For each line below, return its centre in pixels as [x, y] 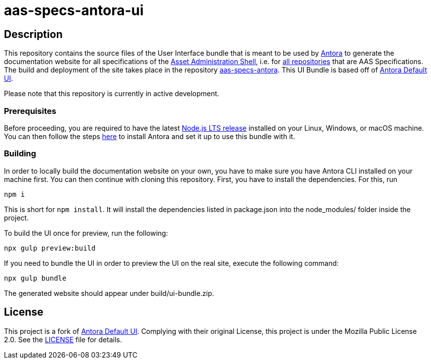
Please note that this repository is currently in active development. [112, 94]
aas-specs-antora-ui [74, 10]
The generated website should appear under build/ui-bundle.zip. [109, 293]
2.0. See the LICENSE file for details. [63, 339]
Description [33, 34]
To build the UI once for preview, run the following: [86, 233]
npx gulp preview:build [50, 248]
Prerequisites [30, 111]
